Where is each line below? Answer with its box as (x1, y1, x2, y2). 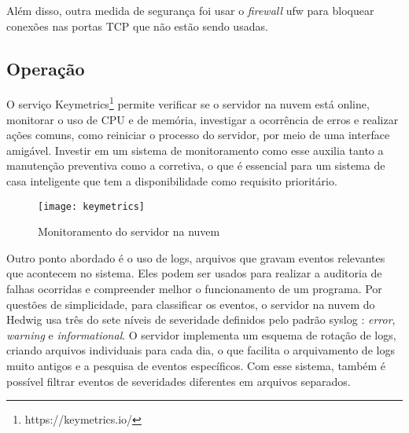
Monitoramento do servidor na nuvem (38, 223, 220, 240)
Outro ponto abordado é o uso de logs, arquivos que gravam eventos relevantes (6, 249, 385, 266)
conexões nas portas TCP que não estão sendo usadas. (6, 17, 268, 34)
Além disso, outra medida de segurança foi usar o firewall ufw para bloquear (6, 2, 374, 18)
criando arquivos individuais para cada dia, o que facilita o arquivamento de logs (6, 342, 395, 358)
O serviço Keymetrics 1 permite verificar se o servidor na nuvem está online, (6, 94, 370, 112)
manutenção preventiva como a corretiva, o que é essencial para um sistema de (6, 157, 385, 174)
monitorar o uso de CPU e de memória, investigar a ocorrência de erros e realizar (6, 111, 399, 127)
